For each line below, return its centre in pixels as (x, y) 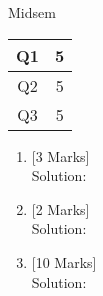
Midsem (32, 12)
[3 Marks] (60, 155)
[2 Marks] (60, 208)
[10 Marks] (64, 261)
